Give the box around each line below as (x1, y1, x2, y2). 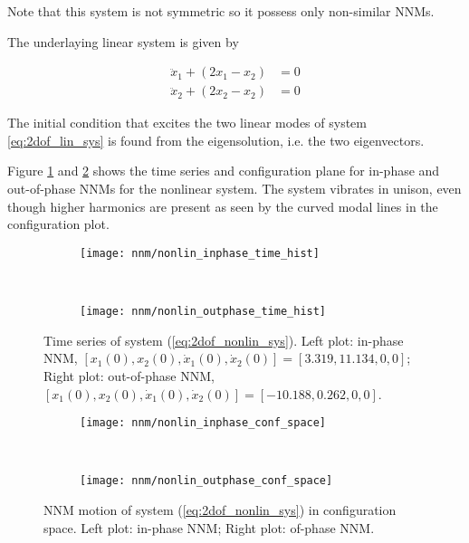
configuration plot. (7, 214, 110, 233)
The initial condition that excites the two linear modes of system (7, 113, 367, 132)
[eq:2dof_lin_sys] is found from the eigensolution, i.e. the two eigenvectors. (7, 130, 425, 149)
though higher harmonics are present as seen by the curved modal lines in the (7, 196, 438, 215)
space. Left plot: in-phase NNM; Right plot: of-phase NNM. (43, 518, 375, 537)
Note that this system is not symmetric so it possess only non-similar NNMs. (7, 2, 435, 20)
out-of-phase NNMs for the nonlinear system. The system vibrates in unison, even (7, 179, 462, 198)
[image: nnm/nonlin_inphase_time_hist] (80, 246, 320, 260)
